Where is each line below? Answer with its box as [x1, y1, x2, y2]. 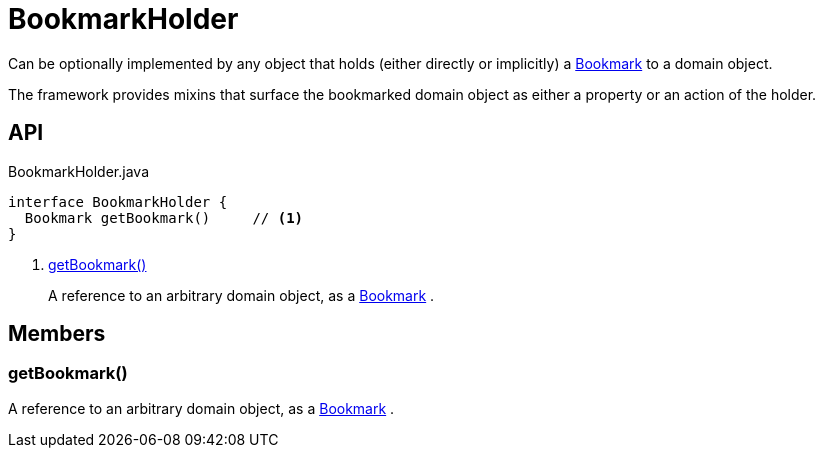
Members [8, 321, 106, 347]
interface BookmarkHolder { [8, 193, 228, 210]
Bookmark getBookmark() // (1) [24, 209, 304, 226]
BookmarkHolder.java [8, 162, 149, 180]
